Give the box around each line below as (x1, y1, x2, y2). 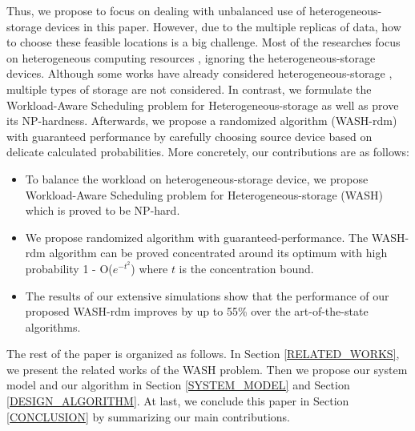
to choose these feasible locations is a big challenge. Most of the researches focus (6, 34, 401, 50)
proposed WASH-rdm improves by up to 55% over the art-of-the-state (25, 303, 369, 320)
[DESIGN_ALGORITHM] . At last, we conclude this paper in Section (6, 393, 349, 409)
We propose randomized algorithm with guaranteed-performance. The (25, 228, 369, 245)
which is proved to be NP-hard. (25, 202, 180, 219)
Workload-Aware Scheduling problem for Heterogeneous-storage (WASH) (25, 186, 383, 203)
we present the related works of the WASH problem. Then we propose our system (6, 361, 408, 377)
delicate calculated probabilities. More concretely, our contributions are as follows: (6, 143, 410, 160)
